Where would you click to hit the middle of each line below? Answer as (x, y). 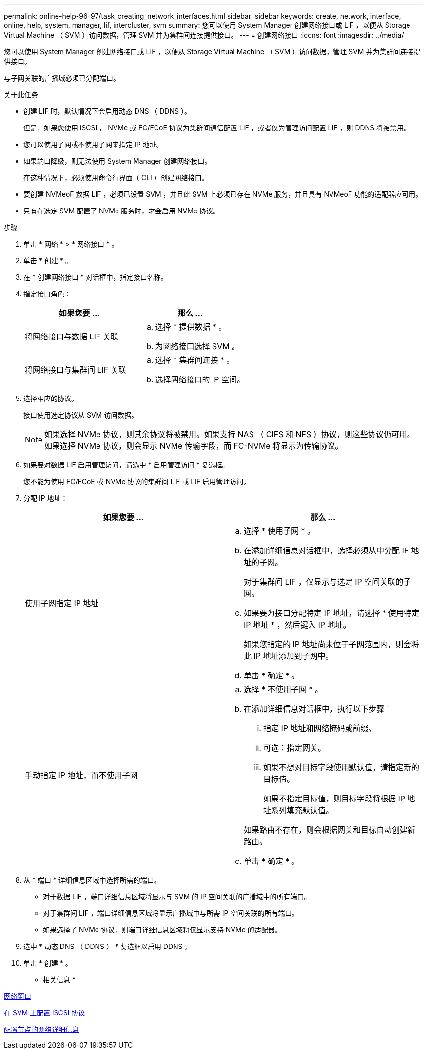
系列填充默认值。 (302, 810)
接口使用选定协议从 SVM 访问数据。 (81, 415)
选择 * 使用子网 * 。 (280, 531)
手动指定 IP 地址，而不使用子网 (81, 775)
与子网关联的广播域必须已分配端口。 (62, 78)
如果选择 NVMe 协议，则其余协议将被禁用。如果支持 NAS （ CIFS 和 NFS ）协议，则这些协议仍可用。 (230, 434)
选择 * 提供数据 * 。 (191, 327)
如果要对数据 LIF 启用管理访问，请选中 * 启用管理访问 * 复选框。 (126, 465)
